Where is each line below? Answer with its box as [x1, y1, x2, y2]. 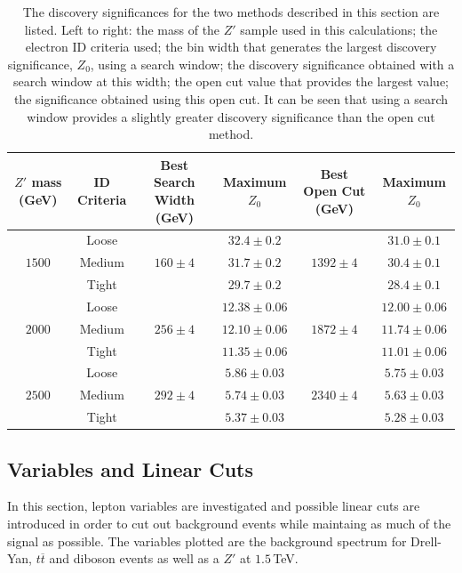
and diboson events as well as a [49, 549, 219, 568]
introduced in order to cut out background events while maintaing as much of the [7, 514, 451, 533]
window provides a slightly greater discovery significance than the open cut [27, 107, 435, 125]
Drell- [410, 531, 442, 550]
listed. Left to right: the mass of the [24, 20, 220, 38]
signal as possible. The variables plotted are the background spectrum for [7, 531, 407, 550]
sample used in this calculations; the [240, 20, 438, 38]
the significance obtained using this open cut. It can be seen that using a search [13, 89, 449, 108]
